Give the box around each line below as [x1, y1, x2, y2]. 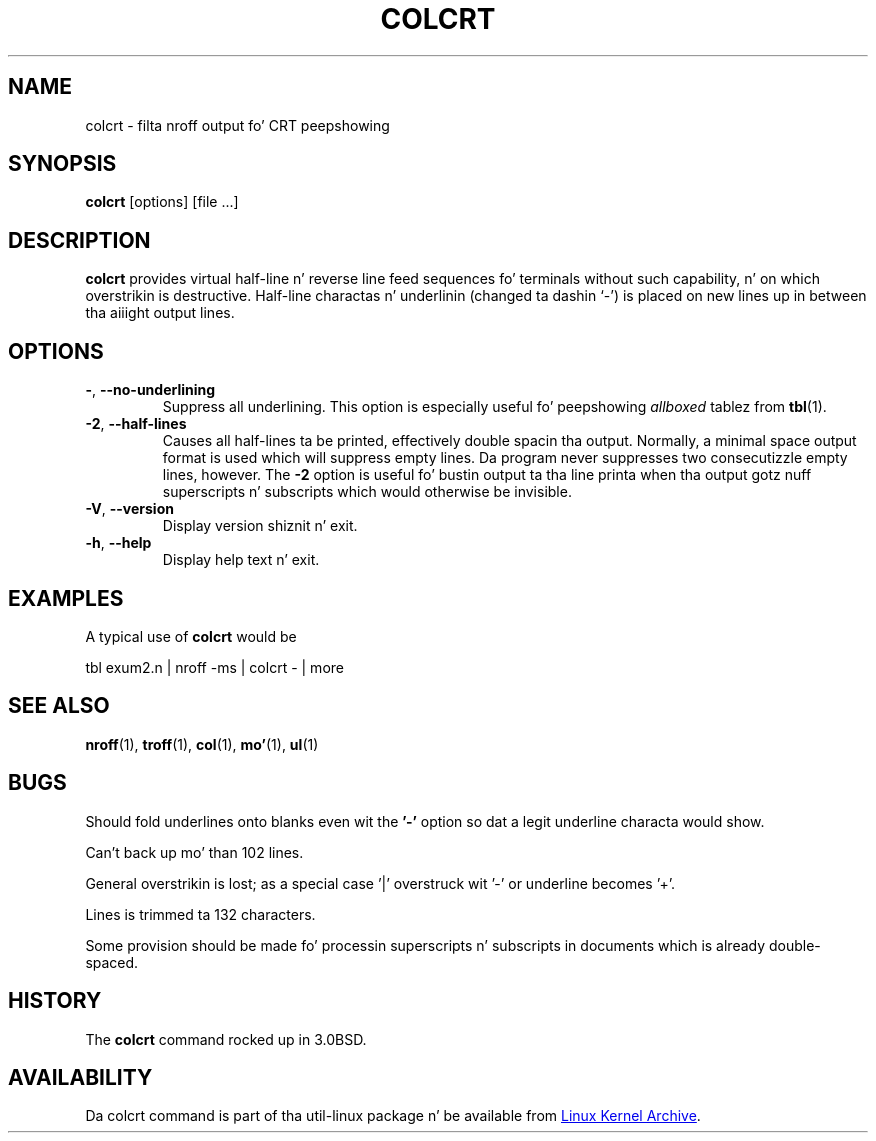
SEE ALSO [8, 693, 110, 719]
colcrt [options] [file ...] [85, 193, 239, 211]
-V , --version [85, 500, 174, 518]
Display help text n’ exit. [162, 551, 320, 569]
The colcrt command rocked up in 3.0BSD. [85, 1030, 367, 1048]
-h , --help [85, 534, 152, 552]
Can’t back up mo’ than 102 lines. [85, 843, 304, 861]
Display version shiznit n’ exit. [162, 517, 358, 535]
